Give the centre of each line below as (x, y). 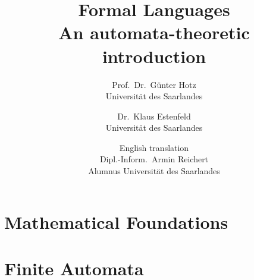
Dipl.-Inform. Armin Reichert (154, 159)
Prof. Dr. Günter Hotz (154, 84)
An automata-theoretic (154, 32)
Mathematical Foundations (116, 221)
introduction (154, 56)
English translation (154, 147)
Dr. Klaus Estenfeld (154, 116)
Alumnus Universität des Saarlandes (154, 171)
